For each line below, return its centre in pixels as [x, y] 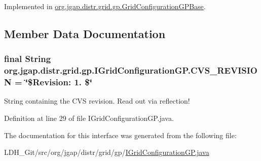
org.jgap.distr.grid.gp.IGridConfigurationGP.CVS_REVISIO [131, 70]
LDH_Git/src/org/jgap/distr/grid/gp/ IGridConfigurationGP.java [107, 152]
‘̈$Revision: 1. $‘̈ [59, 82]
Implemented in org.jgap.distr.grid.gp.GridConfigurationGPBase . [105, 6]
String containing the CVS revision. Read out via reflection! [97, 101]
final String [28, 59]
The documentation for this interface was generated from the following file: [120, 135]
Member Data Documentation [85, 33]
